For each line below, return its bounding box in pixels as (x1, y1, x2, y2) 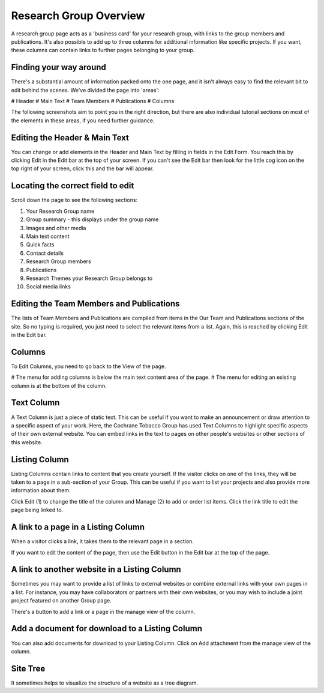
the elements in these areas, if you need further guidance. (11, 117, 155, 124)
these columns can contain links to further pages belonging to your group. (11, 47, 195, 54)
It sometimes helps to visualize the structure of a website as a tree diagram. (11, 679, 198, 686)
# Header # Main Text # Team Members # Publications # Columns (11, 98, 175, 105)
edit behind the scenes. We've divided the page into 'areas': (11, 86, 160, 94)
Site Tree (11, 663, 46, 674)
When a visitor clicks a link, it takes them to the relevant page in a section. (11, 538, 194, 545)
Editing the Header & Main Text (11, 132, 129, 143)
